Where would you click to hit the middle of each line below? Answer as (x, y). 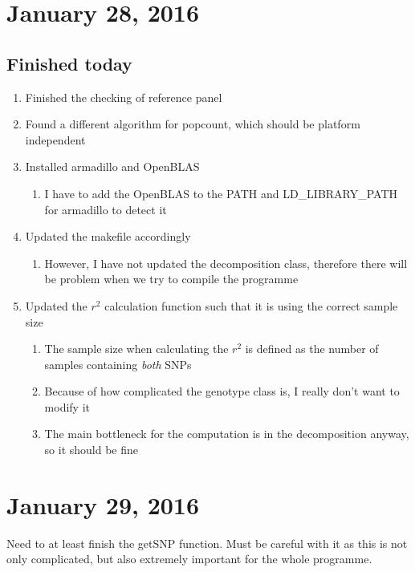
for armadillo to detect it (106, 209)
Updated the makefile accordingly (108, 236)
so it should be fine (92, 450)
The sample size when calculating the (136, 349)
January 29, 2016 (103, 504)
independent (55, 139)
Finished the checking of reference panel (124, 97)
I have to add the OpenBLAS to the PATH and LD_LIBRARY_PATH (221, 193)
